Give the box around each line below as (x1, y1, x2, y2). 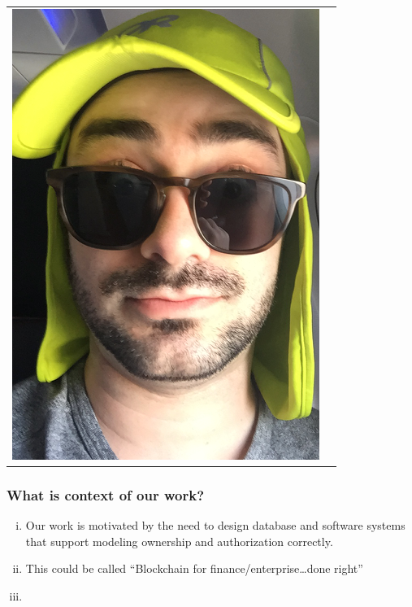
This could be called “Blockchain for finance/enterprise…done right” (25, 560, 363, 577)
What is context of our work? (7, 484, 205, 504)
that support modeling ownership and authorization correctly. (25, 532, 333, 549)
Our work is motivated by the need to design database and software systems (25, 517, 405, 534)
